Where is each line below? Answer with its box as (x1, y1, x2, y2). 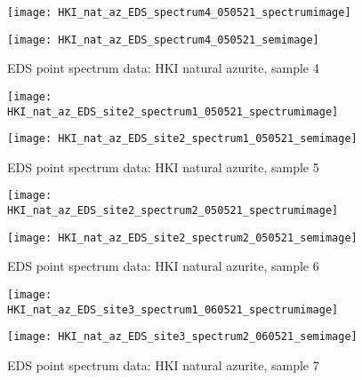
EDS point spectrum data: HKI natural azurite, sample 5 (7, 157, 319, 176)
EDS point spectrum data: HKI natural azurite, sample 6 (7, 257, 319, 275)
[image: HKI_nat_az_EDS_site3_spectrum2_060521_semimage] (7, 330, 358, 344)
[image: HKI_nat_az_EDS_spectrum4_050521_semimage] (7, 33, 319, 46)
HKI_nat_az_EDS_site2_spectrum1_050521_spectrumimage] (7, 105, 339, 118)
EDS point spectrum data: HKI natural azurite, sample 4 (7, 59, 319, 77)
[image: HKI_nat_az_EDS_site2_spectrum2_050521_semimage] (7, 231, 358, 244)
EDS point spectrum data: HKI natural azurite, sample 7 (7, 356, 319, 374)
